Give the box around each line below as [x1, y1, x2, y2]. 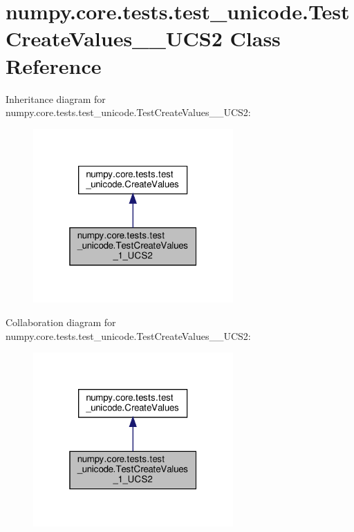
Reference [6, 51, 102, 79]
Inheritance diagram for [6, 91, 106, 106]
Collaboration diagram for [6, 314, 116, 329]
